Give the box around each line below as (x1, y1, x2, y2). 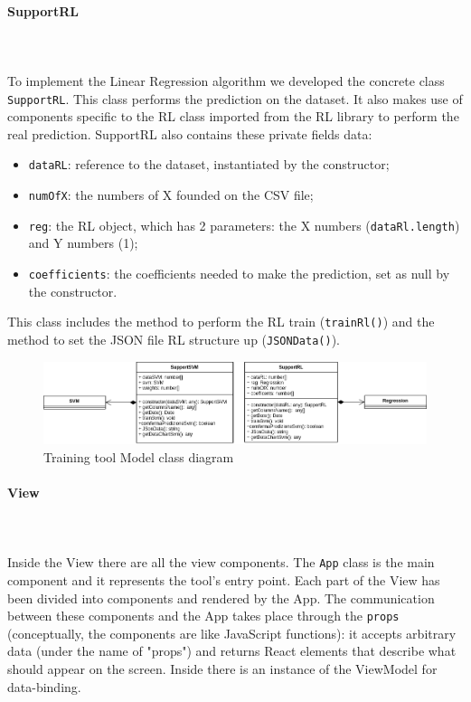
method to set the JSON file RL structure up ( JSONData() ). (7, 329, 340, 348)
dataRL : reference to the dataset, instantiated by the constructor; (28, 155, 390, 174)
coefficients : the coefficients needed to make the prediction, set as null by (28, 263, 450, 282)
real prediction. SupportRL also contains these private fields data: (7, 124, 372, 143)
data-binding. (7, 677, 81, 696)
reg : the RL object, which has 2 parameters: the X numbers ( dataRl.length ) (28, 215, 460, 234)
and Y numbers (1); (28, 233, 138, 252)
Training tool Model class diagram (43, 447, 234, 466)
